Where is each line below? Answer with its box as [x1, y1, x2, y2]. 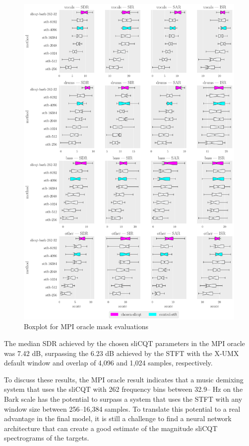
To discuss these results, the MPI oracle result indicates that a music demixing [4, 374, 244, 384]
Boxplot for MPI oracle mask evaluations [24, 321, 149, 332]
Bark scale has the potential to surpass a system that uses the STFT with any [4, 393, 243, 404]
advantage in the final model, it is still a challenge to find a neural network [4, 413, 232, 424]
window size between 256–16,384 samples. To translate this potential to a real [4, 403, 241, 414]
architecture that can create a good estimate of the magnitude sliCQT [4, 423, 218, 433]
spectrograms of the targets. [4, 433, 89, 443]
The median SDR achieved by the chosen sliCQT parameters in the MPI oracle [4, 338, 245, 348]
